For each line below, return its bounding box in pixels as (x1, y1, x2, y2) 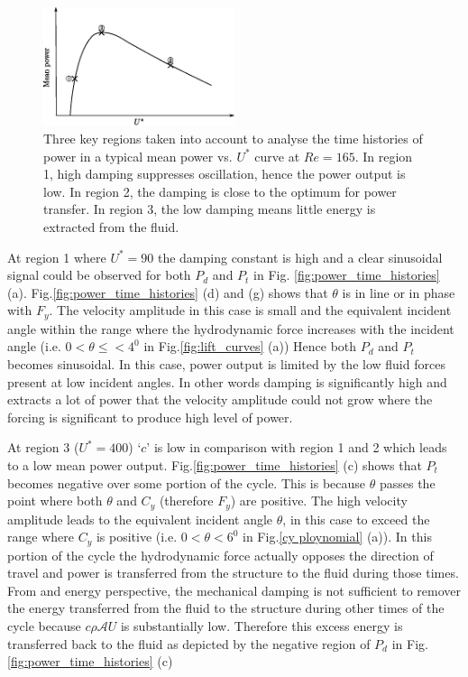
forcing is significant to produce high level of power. (7, 407, 293, 426)
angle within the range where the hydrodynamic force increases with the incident (7, 319, 454, 338)
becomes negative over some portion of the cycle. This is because (7, 473, 366, 492)
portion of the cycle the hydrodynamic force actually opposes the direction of (7, 545, 434, 564)
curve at (254, 146, 300, 165)
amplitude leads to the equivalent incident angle (7, 509, 273, 528)
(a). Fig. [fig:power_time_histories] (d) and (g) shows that (7, 283, 328, 301)
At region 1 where (7, 247, 106, 266)
